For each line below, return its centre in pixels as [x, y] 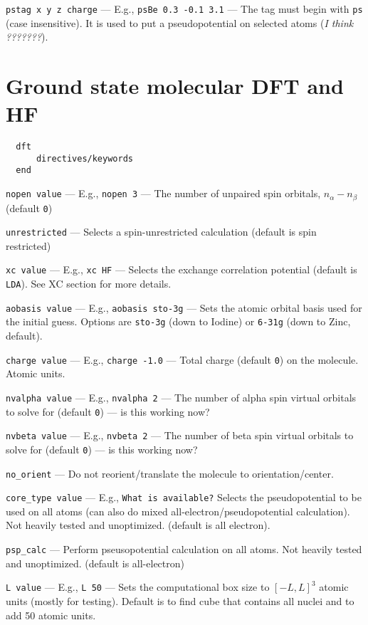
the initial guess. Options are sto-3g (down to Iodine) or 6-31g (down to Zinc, [178, 321]
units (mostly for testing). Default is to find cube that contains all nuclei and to [180, 600]
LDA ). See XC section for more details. [89, 284]
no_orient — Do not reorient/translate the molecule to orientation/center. [170, 473]
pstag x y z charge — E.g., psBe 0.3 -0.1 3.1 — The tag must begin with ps [184, 9]
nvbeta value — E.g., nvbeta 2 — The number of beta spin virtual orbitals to [180, 435]
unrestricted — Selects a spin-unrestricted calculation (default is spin [161, 232]
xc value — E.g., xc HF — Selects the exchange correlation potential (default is [182, 269]
